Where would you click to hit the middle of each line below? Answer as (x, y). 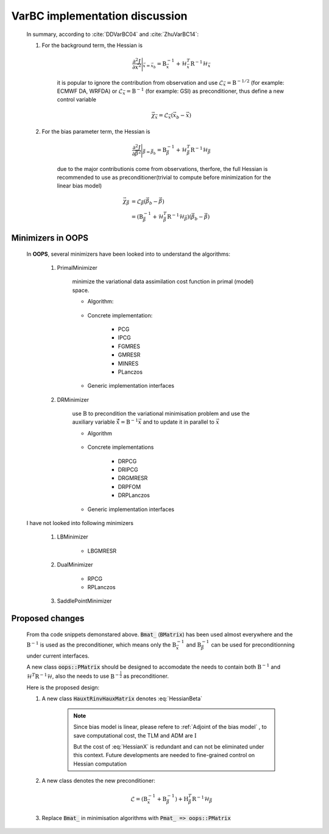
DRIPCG (128, 470)
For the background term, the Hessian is (92, 45)
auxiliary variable (94, 422)
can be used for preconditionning (253, 645)
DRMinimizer (73, 399)
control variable (77, 100)
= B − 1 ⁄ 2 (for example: (255, 82)
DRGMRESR (133, 478)
